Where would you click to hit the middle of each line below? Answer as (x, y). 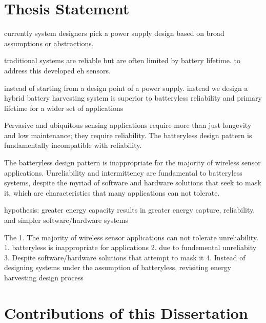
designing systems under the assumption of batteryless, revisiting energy (118, 267)
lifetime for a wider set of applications (64, 108)
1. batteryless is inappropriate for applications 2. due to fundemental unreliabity (130, 247)
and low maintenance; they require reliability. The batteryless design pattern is (128, 135)
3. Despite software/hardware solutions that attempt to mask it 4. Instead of (125, 257)
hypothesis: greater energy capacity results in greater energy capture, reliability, (130, 210)
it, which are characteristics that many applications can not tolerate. (112, 192)
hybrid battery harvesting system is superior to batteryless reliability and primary (133, 98)
